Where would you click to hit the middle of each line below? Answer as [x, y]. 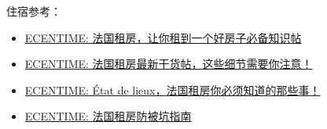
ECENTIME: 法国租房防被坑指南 [108, 116]
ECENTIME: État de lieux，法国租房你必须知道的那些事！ [173, 90]
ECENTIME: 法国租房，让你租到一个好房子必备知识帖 [163, 37]
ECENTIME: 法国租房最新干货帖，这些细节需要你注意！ [169, 64]
